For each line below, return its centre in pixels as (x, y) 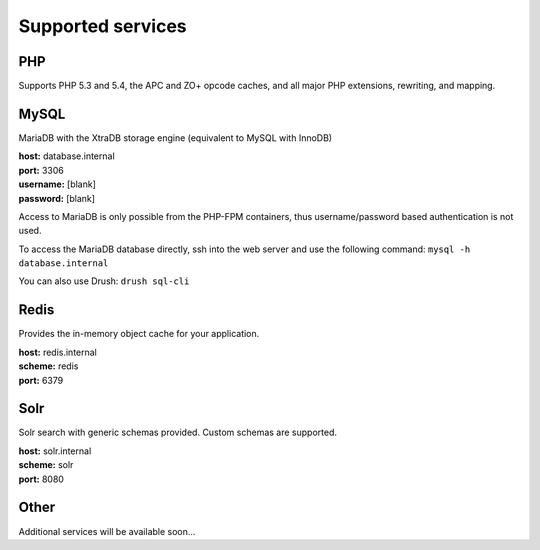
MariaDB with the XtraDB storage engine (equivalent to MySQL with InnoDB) (175, 137)
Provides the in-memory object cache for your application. (139, 334)
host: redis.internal (57, 352)
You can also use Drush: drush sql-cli (104, 281)
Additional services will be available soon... (107, 531)
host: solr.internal (55, 451)
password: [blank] (56, 198)
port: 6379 (41, 380)
